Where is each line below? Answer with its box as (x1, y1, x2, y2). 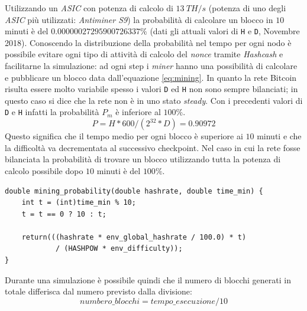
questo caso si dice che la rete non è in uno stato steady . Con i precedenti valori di (5, 94, 303, 106)
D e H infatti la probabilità (5, 106, 99, 118)
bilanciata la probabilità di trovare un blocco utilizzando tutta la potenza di (5, 153, 281, 165)
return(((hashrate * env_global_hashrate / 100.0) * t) (21, 233, 247, 241)
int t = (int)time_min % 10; (21, 198, 136, 207)
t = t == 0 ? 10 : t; (21, 209, 106, 218)
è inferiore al (115, 106, 161, 118)
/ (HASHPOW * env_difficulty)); (55, 244, 183, 253)
